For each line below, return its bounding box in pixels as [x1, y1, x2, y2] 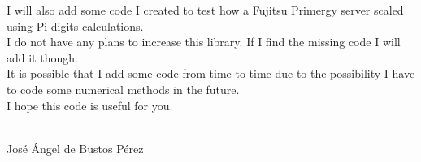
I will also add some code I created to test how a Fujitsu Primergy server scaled [7, 2, 404, 18]
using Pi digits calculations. [7, 17, 144, 34]
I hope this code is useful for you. [7, 96, 173, 113]
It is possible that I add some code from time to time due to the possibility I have [7, 65, 415, 82]
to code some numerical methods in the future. [7, 80, 240, 97]
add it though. [7, 49, 78, 66]
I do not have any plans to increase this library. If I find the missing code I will [7, 33, 401, 50]
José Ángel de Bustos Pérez [7, 139, 144, 156]
